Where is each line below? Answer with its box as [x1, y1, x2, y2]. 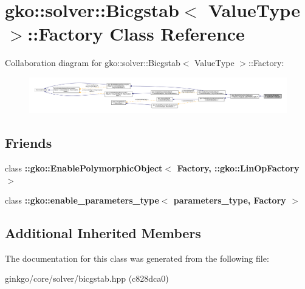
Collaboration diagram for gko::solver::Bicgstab [5, 56, 180, 69]
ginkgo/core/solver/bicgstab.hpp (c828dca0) [5, 272, 169, 285]
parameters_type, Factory [173, 194, 286, 207]
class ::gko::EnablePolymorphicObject [5, 161, 163, 174]
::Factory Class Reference [27, 21, 245, 46]
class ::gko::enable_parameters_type [5, 194, 159, 207]
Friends [5, 133, 52, 152]
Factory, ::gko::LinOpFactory [177, 161, 300, 174]
